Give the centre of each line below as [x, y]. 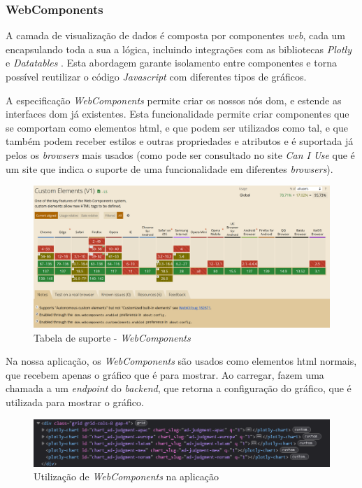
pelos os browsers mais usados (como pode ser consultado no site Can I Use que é [180, 154]
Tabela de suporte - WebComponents [112, 337]
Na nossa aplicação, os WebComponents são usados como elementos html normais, [181, 361]
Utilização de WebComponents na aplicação [126, 476]
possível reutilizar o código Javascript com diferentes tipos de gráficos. [156, 76]
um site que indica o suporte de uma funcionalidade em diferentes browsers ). [169, 168]
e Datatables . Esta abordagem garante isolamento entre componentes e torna [171, 63]
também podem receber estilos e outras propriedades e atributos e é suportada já [180, 141]
